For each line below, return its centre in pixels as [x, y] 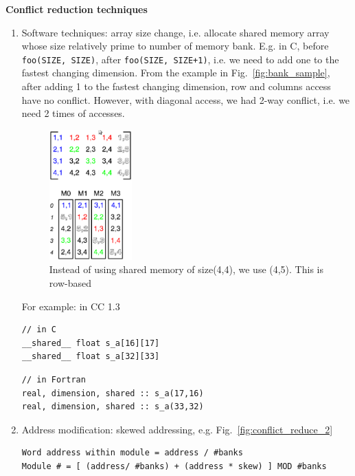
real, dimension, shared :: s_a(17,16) [113, 393]
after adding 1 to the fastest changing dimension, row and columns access [176, 86]
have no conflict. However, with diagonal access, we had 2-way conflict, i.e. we [186, 99]
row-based [70, 282]
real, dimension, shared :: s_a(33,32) [113, 407]
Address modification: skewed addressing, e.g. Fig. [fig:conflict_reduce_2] [177, 429]
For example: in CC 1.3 [71, 306]
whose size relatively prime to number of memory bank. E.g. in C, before [175, 46]
